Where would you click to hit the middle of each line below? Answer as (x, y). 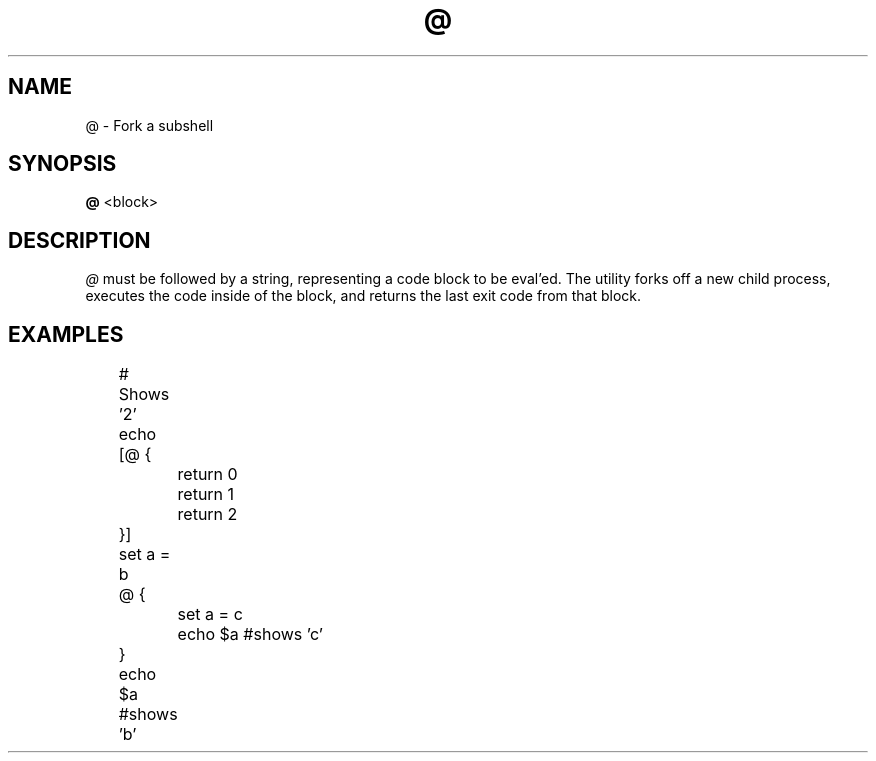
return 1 (206, 494)
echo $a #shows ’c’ (250, 634)
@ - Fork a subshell (149, 125)
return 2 (207, 514)
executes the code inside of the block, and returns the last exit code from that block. (363, 296)
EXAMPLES (66, 334)
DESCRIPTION (79, 240)
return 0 (207, 474)
